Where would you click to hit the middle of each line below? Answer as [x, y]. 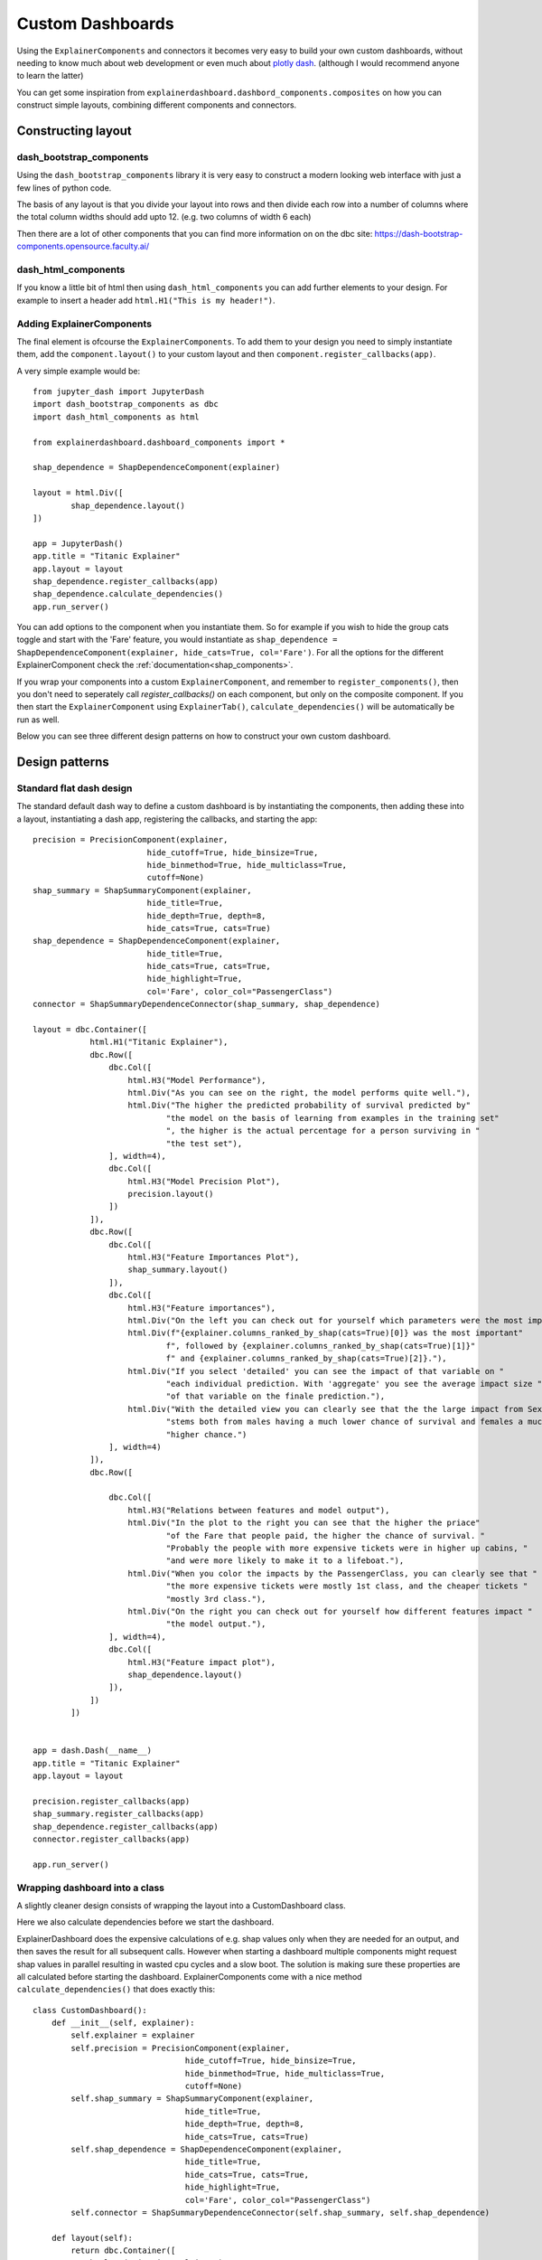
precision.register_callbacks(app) [112, 1801]
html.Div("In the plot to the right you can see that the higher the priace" [304, 1523]
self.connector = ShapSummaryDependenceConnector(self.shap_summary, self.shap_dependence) [280, 2212]
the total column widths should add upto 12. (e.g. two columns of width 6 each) [164, 217]
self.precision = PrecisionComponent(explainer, [181, 2048]
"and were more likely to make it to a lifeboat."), [285, 1561]
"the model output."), [216, 1624]
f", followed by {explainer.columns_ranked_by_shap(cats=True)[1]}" [321, 1346]
